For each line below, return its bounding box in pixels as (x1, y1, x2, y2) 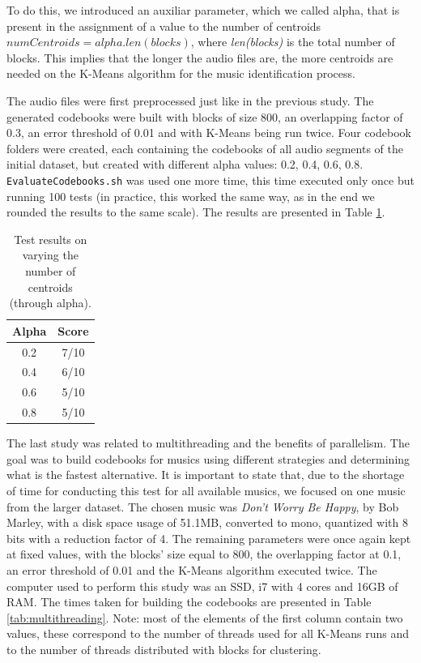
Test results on (14, 230, 87, 247)
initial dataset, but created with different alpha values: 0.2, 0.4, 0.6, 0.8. (6, 156, 364, 173)
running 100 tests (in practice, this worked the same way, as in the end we (6, 187, 375, 204)
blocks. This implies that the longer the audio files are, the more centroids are (6, 49, 393, 66)
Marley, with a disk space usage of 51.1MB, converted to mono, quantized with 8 (6, 514, 408, 531)
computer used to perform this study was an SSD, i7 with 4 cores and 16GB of (6, 577, 398, 594)
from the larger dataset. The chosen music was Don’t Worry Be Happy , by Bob (6, 498, 399, 515)
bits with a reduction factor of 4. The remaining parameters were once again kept (6, 529, 411, 546)
